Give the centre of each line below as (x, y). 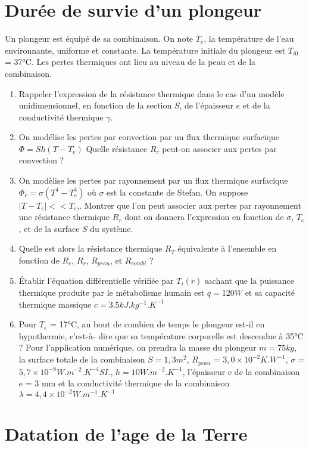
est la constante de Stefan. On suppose (177, 192)
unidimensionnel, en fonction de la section (95, 105)
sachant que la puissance (249, 281)
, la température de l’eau (249, 38)
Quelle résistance (117, 148)
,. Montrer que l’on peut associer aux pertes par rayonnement (189, 205)
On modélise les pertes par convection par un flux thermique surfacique (149, 137)
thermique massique (55, 304)
